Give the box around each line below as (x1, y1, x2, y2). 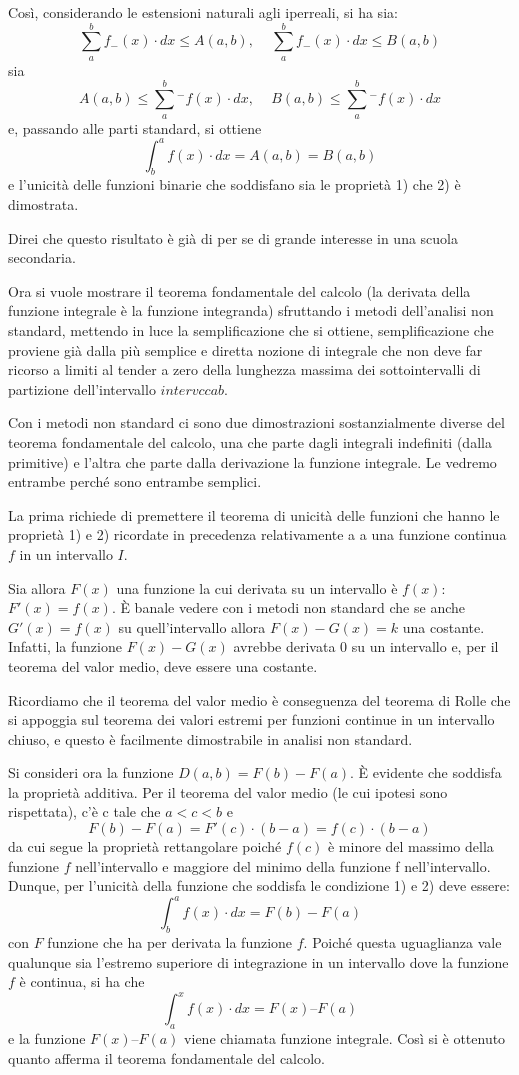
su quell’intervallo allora (118, 616, 266, 637)
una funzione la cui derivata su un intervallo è (116, 577, 398, 598)
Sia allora (8, 577, 66, 598)
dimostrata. (8, 194, 79, 215)
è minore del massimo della (327, 836, 494, 857)
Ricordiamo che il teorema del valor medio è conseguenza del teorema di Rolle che (8, 689, 511, 710)
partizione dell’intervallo (8, 378, 156, 399)
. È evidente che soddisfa (350, 762, 502, 783)
